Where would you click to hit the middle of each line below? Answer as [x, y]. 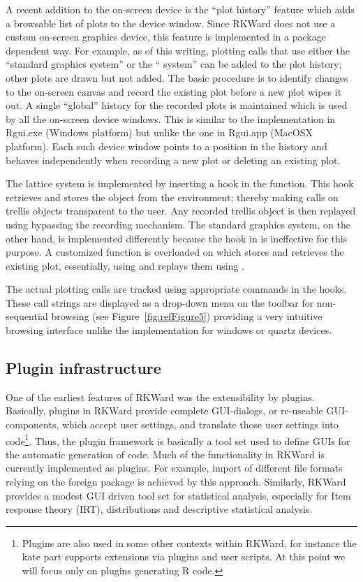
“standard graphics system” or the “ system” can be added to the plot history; [174, 64]
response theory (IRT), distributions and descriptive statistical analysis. [159, 509]
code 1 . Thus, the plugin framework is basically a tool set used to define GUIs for [178, 439]
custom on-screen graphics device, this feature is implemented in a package [166, 37]
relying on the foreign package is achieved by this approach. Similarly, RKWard [176, 482]
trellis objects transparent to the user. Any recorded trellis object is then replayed [181, 211]
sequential [27, 316]
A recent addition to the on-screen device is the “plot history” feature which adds [180, 9]
